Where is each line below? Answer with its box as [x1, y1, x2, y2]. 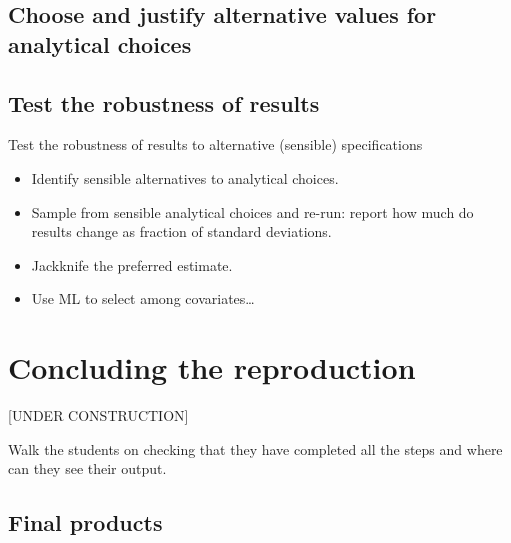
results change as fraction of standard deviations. [31, 221, 332, 242]
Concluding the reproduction [8, 347, 416, 388]
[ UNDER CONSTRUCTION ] [8, 405, 189, 426]
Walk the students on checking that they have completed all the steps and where [8, 438, 503, 459]
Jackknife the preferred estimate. [31, 254, 233, 275]
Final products [8, 507, 163, 538]
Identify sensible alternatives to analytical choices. [31, 167, 339, 188]
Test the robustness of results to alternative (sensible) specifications [8, 134, 423, 155]
